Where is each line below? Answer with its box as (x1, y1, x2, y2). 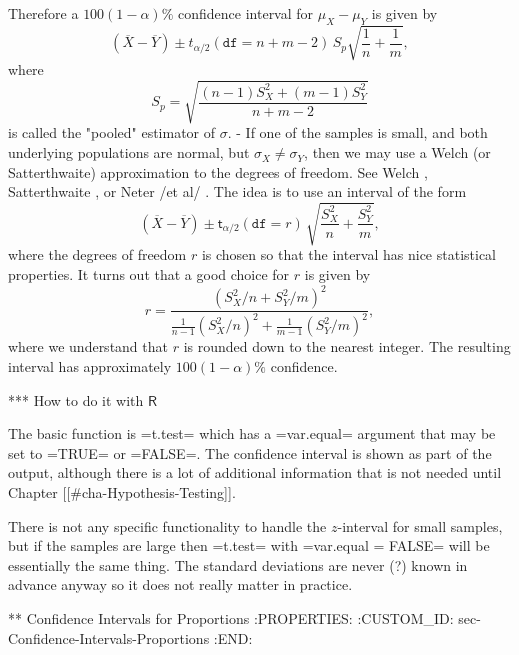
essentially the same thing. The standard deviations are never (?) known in (8, 554, 468, 575)
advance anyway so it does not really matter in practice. (8, 574, 353, 595)
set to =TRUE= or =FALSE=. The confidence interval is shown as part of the (8, 442, 492, 463)
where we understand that (8, 336, 168, 357)
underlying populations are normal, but (8, 142, 250, 163)
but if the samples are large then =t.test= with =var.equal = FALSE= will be (8, 535, 490, 556)
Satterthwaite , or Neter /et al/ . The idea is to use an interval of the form (8, 181, 467, 202)
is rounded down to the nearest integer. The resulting (183, 336, 511, 357)
